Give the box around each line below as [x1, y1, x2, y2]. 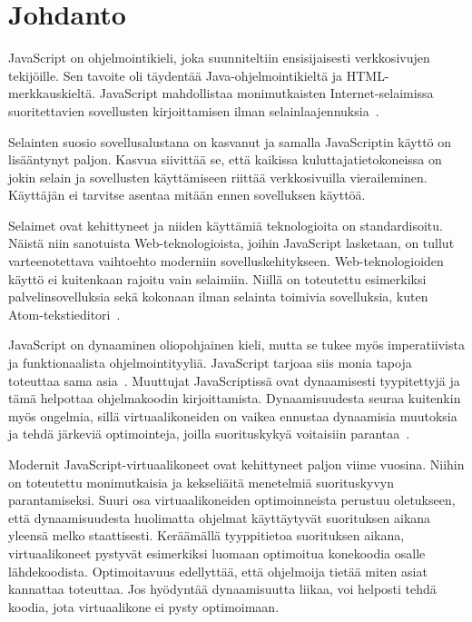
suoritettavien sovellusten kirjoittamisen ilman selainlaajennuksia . [8, 101, 379, 120]
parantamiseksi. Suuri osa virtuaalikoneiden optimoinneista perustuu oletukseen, [8, 490, 456, 509]
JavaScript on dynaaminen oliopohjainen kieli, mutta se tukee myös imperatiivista [8, 335, 465, 354]
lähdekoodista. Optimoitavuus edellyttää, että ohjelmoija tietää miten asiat [8, 561, 428, 580]
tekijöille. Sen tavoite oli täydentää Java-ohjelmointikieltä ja [8, 65, 343, 84]
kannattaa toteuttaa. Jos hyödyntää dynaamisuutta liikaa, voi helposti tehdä [8, 579, 437, 598]
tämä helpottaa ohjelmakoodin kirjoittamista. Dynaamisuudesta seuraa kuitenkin [8, 389, 461, 408]
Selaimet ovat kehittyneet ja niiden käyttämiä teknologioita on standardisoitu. [8, 215, 443, 234]
